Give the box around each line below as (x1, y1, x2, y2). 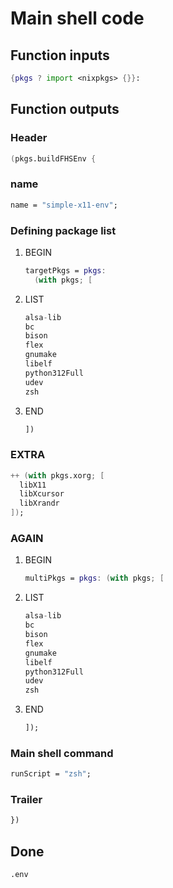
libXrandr (19, 498, 60, 509)
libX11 (19, 480, 47, 490)
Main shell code (10, 7, 145, 30)
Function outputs (10, 101, 120, 118)
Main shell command (10, 746, 114, 760)
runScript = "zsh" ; (10, 769, 92, 779)
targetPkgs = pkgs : (24, 265, 107, 276)
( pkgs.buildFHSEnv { (10, 153, 97, 164)
